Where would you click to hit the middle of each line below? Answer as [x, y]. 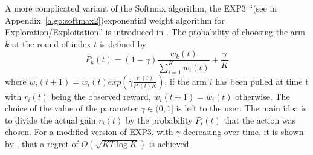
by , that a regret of [42, 143]
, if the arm [186, 81]
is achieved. [170, 143]
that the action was [260, 120]
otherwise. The [263, 96]
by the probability [159, 120]
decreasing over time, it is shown [244, 132]
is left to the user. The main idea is [241, 108]
